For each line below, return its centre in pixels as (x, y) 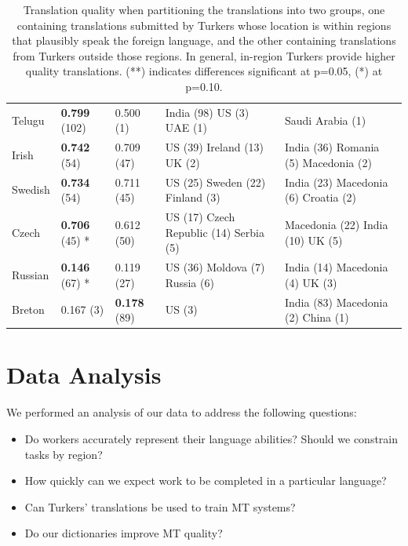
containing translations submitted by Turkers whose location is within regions (204, 25)
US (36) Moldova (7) (215, 267)
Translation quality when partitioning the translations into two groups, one (204, 9)
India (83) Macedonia (336, 302)
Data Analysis (84, 375)
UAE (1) (186, 127)
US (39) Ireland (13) (215, 147)
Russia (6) (189, 282)
